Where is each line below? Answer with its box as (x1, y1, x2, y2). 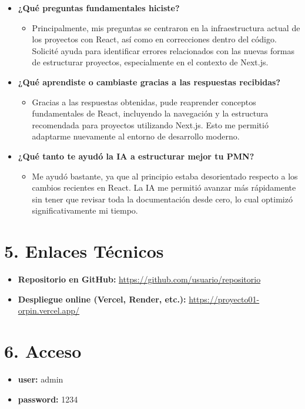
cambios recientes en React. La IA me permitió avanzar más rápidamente (32, 181, 296, 194)
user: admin (18, 373, 63, 385)
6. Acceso (4, 339, 82, 363)
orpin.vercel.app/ (18, 304, 80, 317)
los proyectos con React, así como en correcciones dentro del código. (32, 33, 277, 45)
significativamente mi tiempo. (32, 204, 138, 217)
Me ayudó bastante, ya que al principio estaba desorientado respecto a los (32, 169, 298, 182)
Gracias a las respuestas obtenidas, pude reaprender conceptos (32, 95, 256, 108)
